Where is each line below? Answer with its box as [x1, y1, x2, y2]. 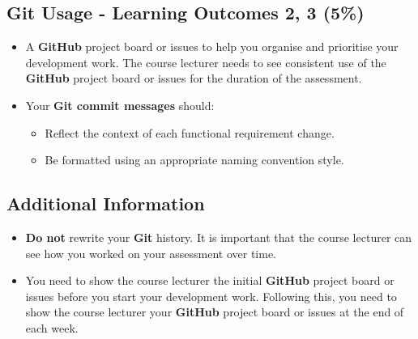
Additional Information [6, 191, 205, 216]
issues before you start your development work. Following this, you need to [25, 287, 397, 304]
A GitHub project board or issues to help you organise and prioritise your [25, 38, 399, 55]
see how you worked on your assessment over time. [25, 244, 276, 261]
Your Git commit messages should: [25, 96, 215, 113]
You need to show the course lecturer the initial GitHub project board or [25, 272, 395, 289]
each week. [25, 319, 79, 336]
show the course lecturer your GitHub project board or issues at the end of [25, 303, 404, 320]
